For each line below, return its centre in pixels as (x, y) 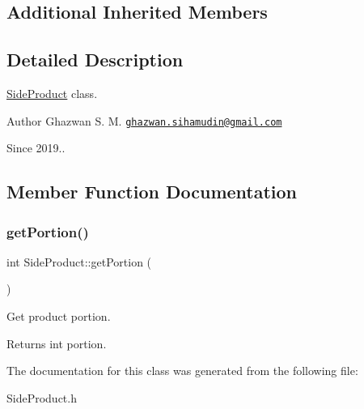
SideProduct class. (52, 93)
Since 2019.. (36, 148)
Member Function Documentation (152, 192)
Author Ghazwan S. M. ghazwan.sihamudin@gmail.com (144, 120)
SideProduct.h (42, 397)
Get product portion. (59, 316)
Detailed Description (95, 60)
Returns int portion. (57, 343)
